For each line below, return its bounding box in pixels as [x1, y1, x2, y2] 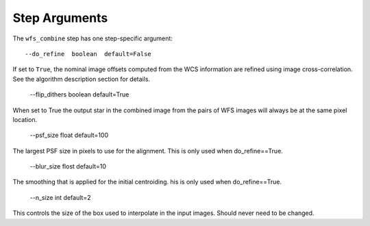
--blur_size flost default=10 [29, 162, 106, 171]
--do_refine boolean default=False [25, 50, 152, 58]
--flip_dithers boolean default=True [29, 90, 129, 99]
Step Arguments [12, 10, 108, 25]
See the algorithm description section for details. [12, 75, 151, 83]
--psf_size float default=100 [29, 131, 109, 140]
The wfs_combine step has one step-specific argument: [12, 34, 173, 42]
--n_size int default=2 [29, 193, 91, 201]
